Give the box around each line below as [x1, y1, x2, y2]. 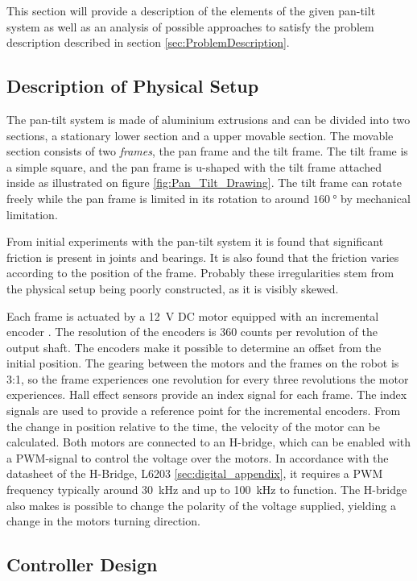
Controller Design [6, 552, 158, 577]
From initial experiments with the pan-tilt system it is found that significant [6, 233, 384, 250]
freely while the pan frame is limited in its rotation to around [6, 189, 310, 206]
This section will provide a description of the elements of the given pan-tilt [6, 2, 376, 19]
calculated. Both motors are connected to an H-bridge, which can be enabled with [6, 434, 411, 450]
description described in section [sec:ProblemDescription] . [6, 34, 290, 51]
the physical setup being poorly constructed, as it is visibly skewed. [6, 280, 339, 297]
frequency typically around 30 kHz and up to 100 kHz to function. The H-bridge [6, 481, 407, 498]
